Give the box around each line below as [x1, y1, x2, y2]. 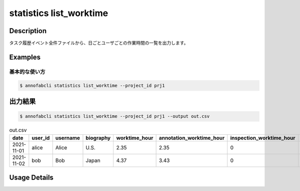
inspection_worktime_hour [230, 134, 295, 141]
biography [85, 134, 111, 141]
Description [9, 27, 47, 35]
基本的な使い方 [9, 68, 45, 75]
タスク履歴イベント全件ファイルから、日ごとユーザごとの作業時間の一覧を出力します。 [9, 40, 188, 46]
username [55, 134, 80, 141]
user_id [31, 134, 50, 141]
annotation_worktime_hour [158, 134, 225, 141]
